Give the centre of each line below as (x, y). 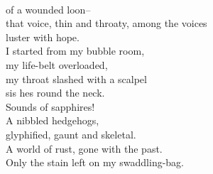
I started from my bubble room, (75, 51)
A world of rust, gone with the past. (84, 148)
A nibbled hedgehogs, (53, 120)
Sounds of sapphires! (50, 106)
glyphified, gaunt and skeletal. (71, 134)
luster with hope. (43, 37)
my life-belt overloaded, (57, 64)
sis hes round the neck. (55, 93)
